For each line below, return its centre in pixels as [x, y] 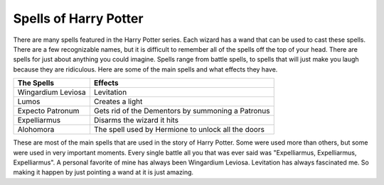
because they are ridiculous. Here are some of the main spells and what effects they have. [145, 69]
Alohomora [36, 130]
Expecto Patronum [48, 111]
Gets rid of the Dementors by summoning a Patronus [182, 111]
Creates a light [118, 101]
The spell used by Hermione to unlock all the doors [179, 130]
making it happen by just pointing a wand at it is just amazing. [103, 172]
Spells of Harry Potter [78, 18]
